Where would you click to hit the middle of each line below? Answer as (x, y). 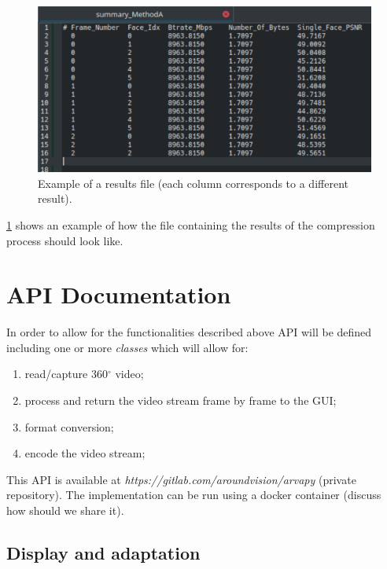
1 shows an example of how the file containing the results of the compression (191, 224)
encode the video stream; (85, 453)
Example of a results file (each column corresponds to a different (193, 183)
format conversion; (69, 426)
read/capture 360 (66, 374)
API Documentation (119, 294)
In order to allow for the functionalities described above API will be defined (189, 332)
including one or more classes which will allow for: (127, 347)
